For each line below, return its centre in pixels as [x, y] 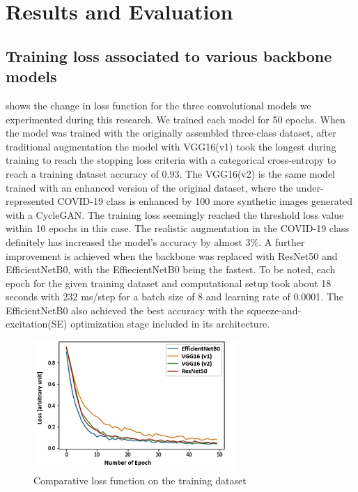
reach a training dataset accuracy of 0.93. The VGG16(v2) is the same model [171, 173]
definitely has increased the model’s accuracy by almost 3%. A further [155, 241]
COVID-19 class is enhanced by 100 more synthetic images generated [205, 201]
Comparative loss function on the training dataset [140, 480]
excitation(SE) [37, 324]
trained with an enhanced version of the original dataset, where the [149, 187]
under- [310, 187]
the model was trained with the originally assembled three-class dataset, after [171, 133]
